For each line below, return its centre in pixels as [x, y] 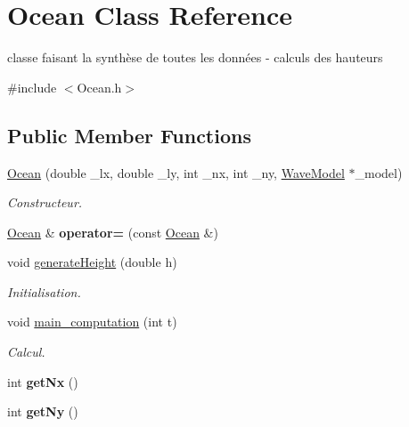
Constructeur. [45, 202]
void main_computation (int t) [92, 322]
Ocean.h [99, 87]
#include [32, 87]
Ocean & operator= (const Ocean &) [113, 232]
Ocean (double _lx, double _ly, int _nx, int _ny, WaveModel [176, 172]
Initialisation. [44, 291]
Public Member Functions [129, 135]
